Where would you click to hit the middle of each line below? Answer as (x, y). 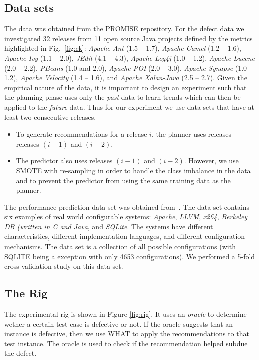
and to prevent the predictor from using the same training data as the (123, 180)
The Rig (26, 293)
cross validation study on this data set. (64, 266)
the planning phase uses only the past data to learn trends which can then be (122, 97)
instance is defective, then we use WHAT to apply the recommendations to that (127, 334)
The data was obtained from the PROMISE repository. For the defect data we (124, 28)
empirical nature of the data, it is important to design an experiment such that (125, 87)
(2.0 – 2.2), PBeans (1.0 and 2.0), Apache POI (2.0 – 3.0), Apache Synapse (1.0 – (128, 68)
